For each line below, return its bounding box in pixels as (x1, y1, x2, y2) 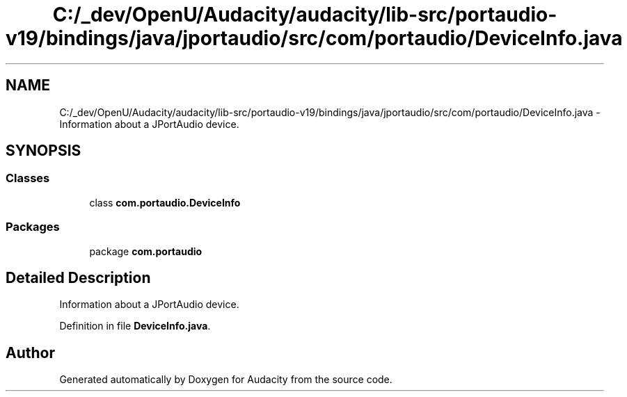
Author (6, 343, 55, 362)
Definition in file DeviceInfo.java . (59, 320, 211, 332)
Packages (6, 220, 60, 234)
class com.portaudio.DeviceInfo (89, 196, 241, 209)
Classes (6, 171, 50, 186)
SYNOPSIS (6, 142, 81, 160)
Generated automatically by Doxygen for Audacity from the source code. (59, 373, 392, 386)
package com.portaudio (89, 245, 203, 257)
